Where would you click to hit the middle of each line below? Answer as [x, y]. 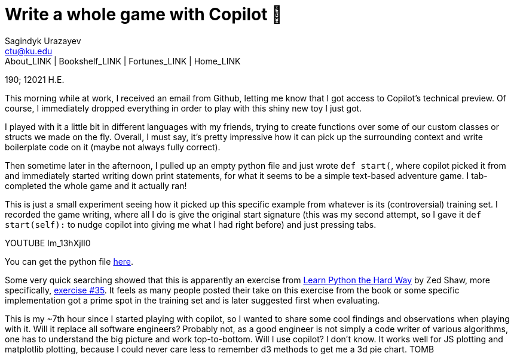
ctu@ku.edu [29, 51]
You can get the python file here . [69, 261]
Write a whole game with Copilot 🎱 [144, 14]
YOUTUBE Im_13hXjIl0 [48, 243]
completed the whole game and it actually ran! [96, 185]
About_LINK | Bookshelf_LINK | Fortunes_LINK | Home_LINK [123, 61]
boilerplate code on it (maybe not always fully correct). [113, 147]
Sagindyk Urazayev [43, 41]
